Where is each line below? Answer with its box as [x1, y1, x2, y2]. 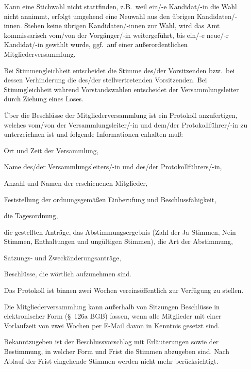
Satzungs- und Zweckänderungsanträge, [4, 252, 121, 262]
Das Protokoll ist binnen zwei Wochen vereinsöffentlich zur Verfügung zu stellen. [4, 285, 244, 295]
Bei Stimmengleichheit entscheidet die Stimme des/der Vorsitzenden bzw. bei [4, 65, 235, 75]
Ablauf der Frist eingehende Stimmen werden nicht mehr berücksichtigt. [4, 355, 218, 366]
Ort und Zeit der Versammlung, [4, 145, 99, 155]
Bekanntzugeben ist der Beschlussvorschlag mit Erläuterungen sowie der [4, 337, 219, 347]
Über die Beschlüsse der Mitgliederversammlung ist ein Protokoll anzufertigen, [4, 110, 237, 120]
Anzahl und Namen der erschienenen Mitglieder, [4, 177, 148, 188]
